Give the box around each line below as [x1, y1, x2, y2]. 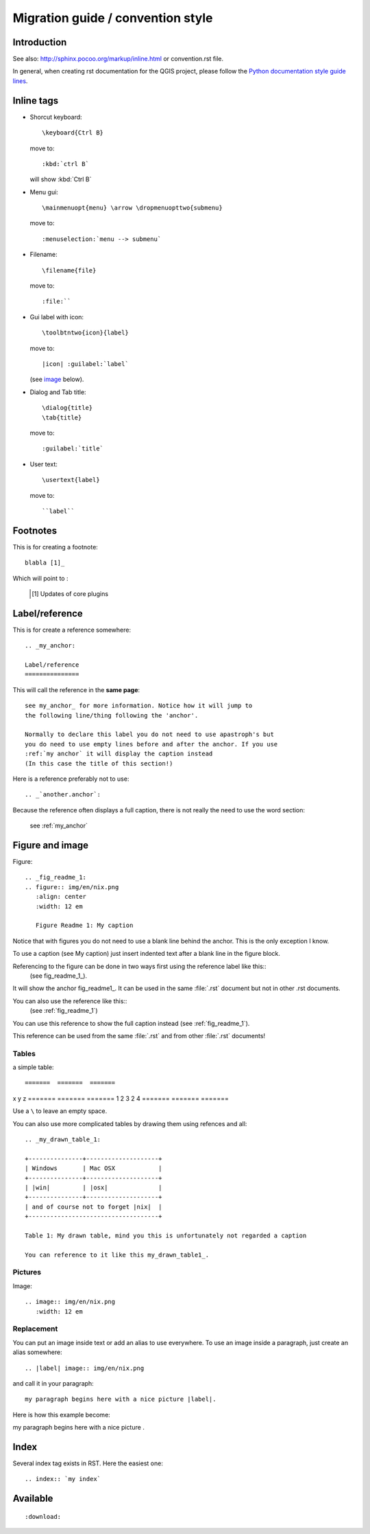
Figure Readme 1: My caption [35, 921, 134, 930]
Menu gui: [29, 187, 58, 196]
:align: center [35, 893, 87, 901]
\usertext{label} [42, 476, 100, 484]
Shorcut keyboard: [29, 113, 82, 121]
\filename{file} [42, 266, 97, 274]
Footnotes [12, 525, 58, 536]
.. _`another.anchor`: [25, 790, 101, 799]
